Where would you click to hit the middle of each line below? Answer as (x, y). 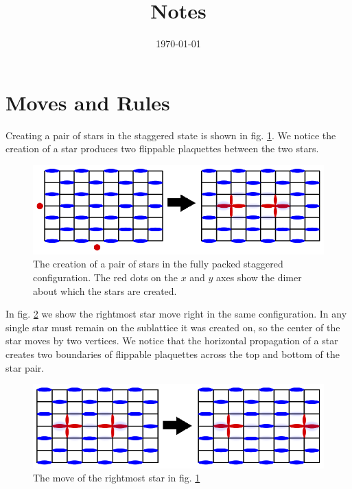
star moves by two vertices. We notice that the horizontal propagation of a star (172, 341)
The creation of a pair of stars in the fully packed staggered (158, 264)
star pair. (25, 367)
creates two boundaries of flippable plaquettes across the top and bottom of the (173, 354)
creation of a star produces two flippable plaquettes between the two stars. (162, 148)
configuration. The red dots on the (105, 277)
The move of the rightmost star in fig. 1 (117, 478)
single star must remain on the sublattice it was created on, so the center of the (173, 327)
